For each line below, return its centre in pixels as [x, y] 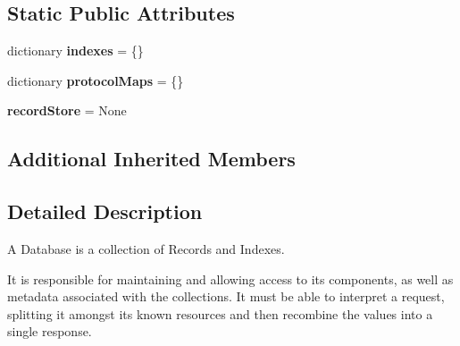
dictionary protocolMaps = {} [96, 80]
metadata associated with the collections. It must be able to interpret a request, [226, 296]
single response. [50, 331]
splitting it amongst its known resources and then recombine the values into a [220, 313]
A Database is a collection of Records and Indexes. [146, 248]
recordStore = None [67, 110]
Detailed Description [105, 211]
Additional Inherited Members [151, 159]
